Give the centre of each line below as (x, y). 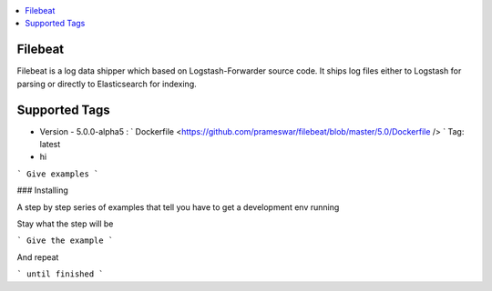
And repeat (38, 257)
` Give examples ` (58, 174)
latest (50, 144)
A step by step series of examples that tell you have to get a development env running (178, 207)
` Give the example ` (65, 241)
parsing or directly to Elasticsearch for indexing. (107, 84)
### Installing (42, 190)
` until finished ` (60, 274)
